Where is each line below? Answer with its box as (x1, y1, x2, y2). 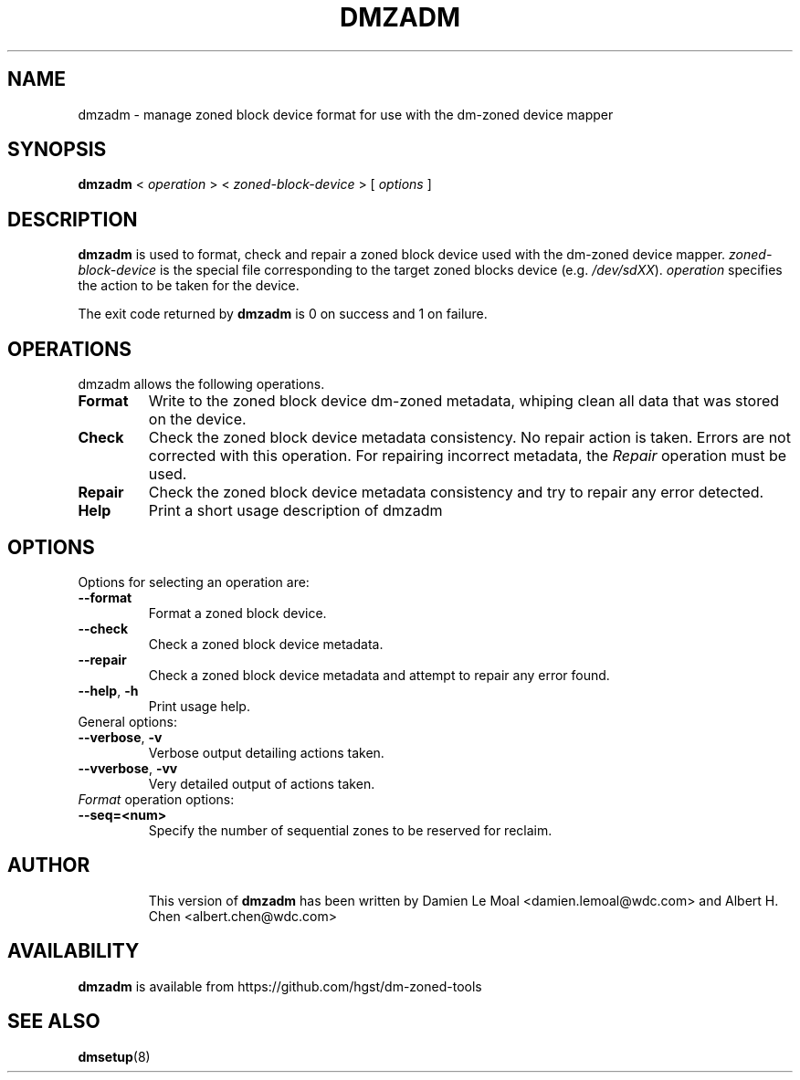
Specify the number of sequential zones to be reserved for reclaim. (148, 822, 553, 838)
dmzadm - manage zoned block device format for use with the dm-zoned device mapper (78, 106, 614, 122)
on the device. (148, 410, 247, 429)
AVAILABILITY (7, 939, 140, 963)
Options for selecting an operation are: (78, 573, 310, 590)
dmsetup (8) (78, 1048, 151, 1064)
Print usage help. (148, 697, 250, 714)
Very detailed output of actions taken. (148, 775, 375, 792)
